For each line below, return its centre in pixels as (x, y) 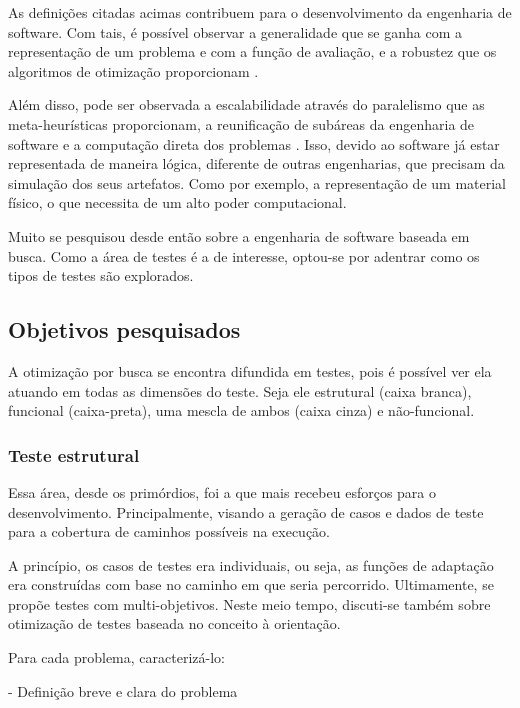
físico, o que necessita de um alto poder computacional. (177, 202)
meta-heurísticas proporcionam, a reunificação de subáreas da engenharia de (241, 123)
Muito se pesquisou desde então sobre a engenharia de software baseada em (239, 235)
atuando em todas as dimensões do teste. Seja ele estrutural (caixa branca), (240, 390)
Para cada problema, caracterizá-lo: (116, 657)
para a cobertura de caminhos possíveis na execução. (169, 531)
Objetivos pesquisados (124, 329)
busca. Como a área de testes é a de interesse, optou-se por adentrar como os (244, 255)
